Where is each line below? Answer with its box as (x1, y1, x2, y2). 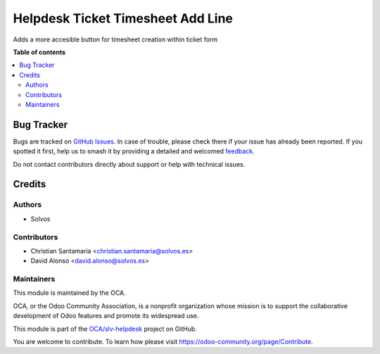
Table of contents (13, 48, 66, 56)
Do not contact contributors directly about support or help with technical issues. (13, 160, 246, 168)
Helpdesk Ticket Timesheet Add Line (13, 11, 234, 26)
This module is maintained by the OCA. (13, 289, 126, 297)
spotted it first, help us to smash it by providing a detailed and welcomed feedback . (13, 147, 255, 156)
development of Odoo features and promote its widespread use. (13, 312, 199, 320)
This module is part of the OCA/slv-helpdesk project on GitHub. (13, 324, 197, 333)
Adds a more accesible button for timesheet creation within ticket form (13, 35, 218, 44)
